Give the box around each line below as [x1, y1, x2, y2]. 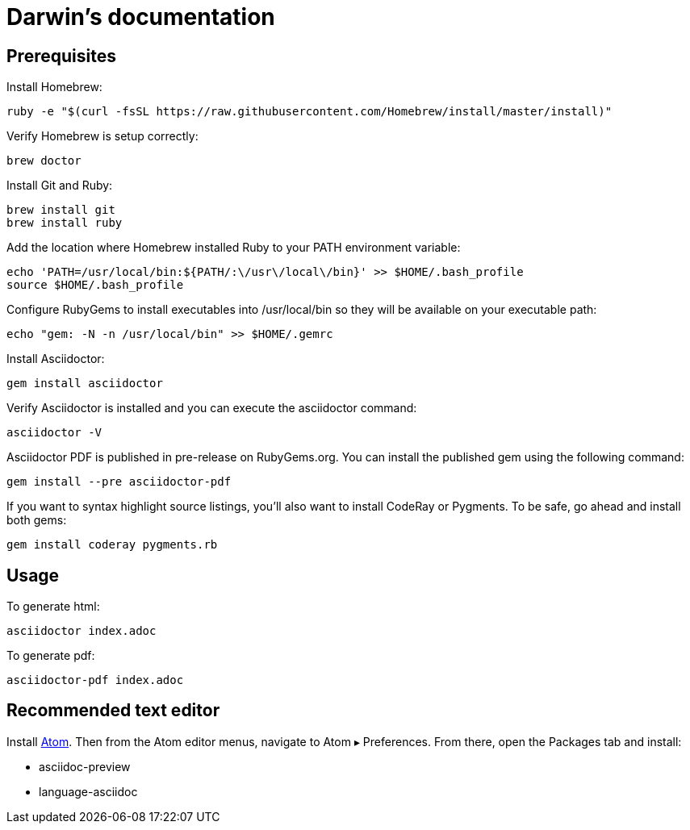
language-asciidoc [39, 784, 138, 799]
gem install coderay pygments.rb [6, 538, 218, 552]
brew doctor [6, 154, 82, 168]
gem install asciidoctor [6, 377, 163, 390]
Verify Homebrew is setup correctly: [6, 129, 199, 144]
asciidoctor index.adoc [6, 624, 157, 638]
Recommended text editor [6, 700, 220, 721]
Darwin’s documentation [6, 3, 275, 31]
